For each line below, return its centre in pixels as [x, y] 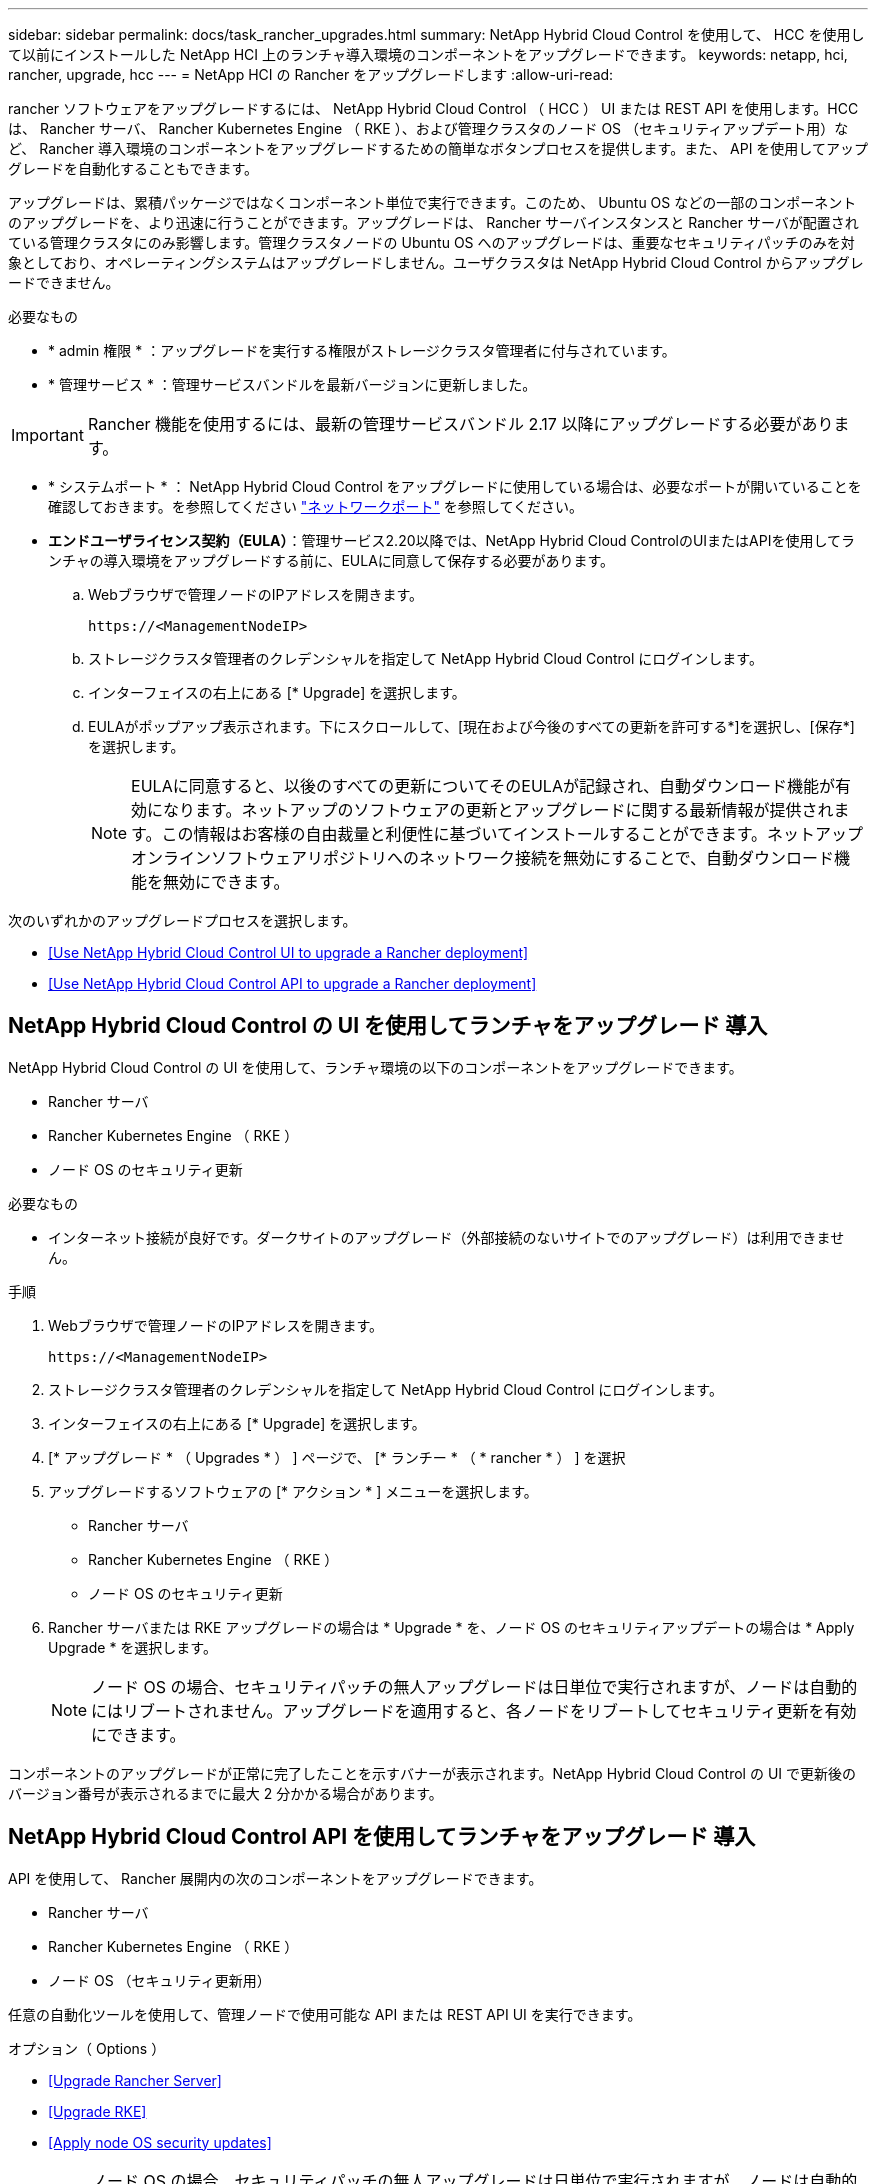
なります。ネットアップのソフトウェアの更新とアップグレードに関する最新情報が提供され [498, 810]
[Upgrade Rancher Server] [135, 2080]
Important [47, 435]
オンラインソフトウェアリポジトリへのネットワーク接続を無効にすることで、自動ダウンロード [483, 858]
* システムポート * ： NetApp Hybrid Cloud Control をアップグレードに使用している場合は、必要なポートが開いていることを [455, 486]
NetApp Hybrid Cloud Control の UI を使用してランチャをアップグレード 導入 [388, 1026]
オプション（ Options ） [87, 2048]
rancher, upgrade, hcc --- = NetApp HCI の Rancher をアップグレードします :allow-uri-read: [311, 74]
